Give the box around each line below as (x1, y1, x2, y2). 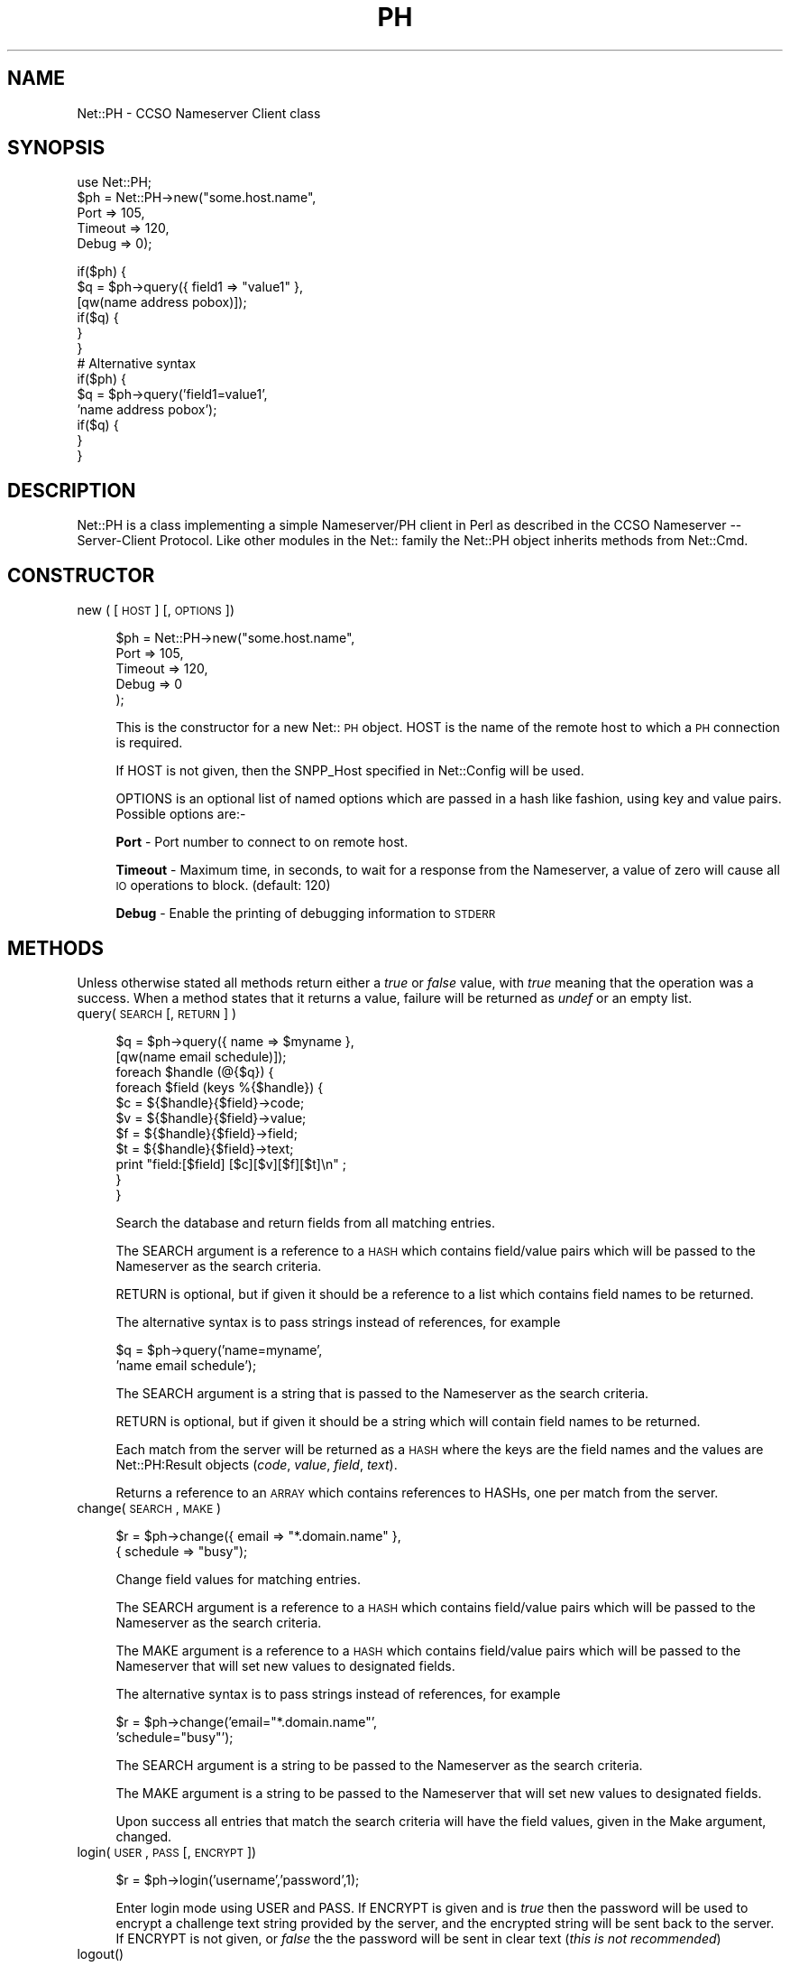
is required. (115, 735, 183, 751)
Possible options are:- (115, 806, 246, 822)
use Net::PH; (77, 174, 152, 190)
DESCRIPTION (7, 478, 136, 502)
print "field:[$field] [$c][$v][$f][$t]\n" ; (115, 1155, 346, 1172)
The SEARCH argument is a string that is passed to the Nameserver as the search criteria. (115, 1385, 649, 1401)
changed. (115, 1828, 172, 1844)
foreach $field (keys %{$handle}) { (115, 1079, 324, 1095)
